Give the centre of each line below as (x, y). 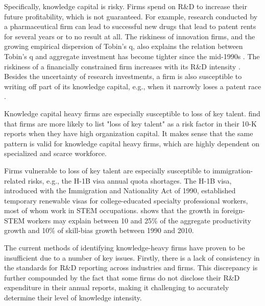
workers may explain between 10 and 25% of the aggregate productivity (139, 220)
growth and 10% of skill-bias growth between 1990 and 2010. (99, 230)
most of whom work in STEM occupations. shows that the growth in (112, 210)
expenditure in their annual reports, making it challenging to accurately (117, 287)
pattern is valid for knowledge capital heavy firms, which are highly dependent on (132, 143)
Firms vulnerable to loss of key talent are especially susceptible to (107, 170)
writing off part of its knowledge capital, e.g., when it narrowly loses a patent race (133, 86)
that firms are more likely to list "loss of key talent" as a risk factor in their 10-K (130, 123)
